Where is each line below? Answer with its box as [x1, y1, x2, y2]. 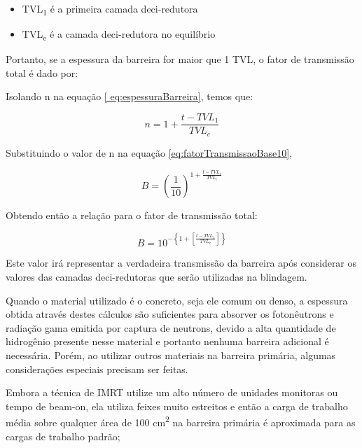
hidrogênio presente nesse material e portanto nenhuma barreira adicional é [6, 334, 329, 349]
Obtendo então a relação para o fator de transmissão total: [6, 208, 258, 223]
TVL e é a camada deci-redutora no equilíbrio [22, 27, 216, 43]
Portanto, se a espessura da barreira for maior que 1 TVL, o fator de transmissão [6, 52, 354, 66]
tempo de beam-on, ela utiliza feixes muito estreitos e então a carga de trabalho [6, 398, 348, 413]
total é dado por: [6, 65, 78, 80]
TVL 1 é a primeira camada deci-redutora [22, 1, 198, 17]
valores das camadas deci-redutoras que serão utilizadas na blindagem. [6, 269, 307, 284]
